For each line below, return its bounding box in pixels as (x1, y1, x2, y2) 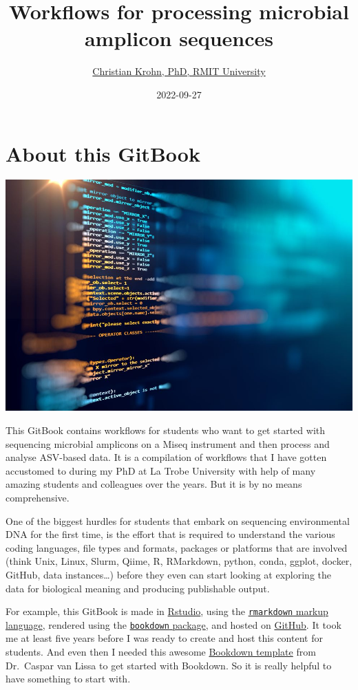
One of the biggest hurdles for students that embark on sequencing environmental (6, 513, 350, 528)
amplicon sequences (84, 24, 274, 52)
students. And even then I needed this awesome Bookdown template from (6, 645, 316, 659)
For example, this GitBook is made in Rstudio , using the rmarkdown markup (6, 604, 328, 618)
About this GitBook (6, 139, 200, 167)
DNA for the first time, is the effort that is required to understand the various (6, 527, 335, 541)
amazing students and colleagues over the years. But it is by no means (6, 477, 302, 491)
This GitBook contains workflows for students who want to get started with (6, 423, 326, 438)
